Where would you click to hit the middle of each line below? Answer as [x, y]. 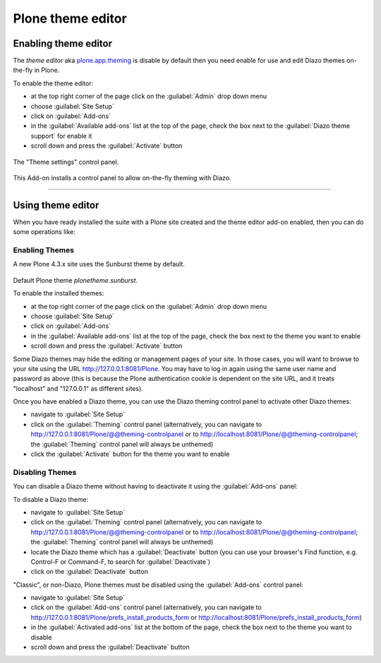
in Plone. [47, 70]
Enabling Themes [43, 250]
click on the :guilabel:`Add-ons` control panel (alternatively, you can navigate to [146, 607]
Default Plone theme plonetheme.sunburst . [75, 280]
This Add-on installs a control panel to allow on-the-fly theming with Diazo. [122, 177]
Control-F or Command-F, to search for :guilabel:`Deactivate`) [121, 561]
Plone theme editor [70, 18]
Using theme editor [56, 205]
